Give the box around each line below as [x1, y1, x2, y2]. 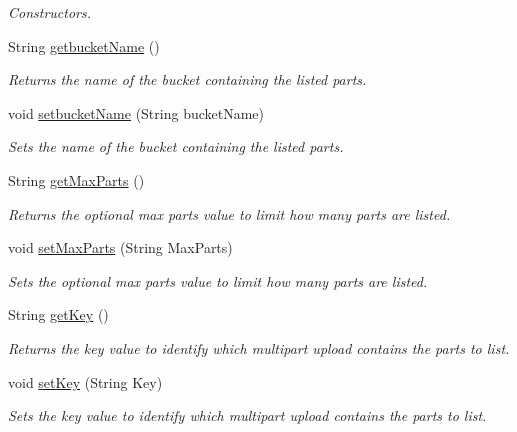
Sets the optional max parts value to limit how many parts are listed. [8, 270, 428, 291]
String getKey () [8, 304, 109, 325]
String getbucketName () [8, 35, 160, 56]
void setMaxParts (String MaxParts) [8, 237, 233, 258]
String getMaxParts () [8, 169, 145, 190]
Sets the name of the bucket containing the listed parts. [8, 136, 344, 157]
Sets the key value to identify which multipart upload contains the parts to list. [8, 405, 487, 426]
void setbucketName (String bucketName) [8, 102, 265, 123]
